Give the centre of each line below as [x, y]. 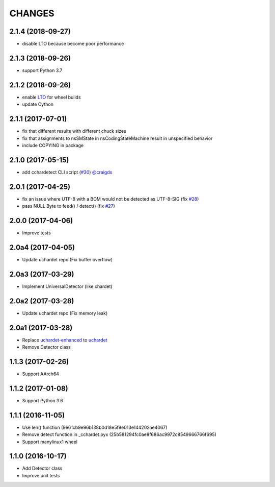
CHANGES [32, 13]
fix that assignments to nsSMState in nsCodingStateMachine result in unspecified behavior [117, 138]
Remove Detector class [46, 347]
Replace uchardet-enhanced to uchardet [65, 340]
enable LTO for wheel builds [51, 97]
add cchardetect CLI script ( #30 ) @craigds [67, 172]
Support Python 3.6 [43, 400]
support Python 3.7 [42, 70]
